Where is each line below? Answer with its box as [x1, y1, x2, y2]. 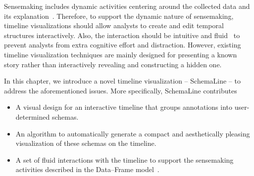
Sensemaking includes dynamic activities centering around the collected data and [4, 1, 250, 11]
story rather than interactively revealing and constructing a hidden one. [4, 59, 222, 69]
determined [15, 111, 50, 122]
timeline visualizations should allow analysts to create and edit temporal [4, 20, 224, 31]
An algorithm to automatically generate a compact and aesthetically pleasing [15, 128, 250, 138]
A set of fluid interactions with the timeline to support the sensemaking [15, 154, 234, 165]
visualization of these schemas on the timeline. [15, 138, 156, 148]
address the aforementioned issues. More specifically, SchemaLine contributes [4, 85, 237, 95]
